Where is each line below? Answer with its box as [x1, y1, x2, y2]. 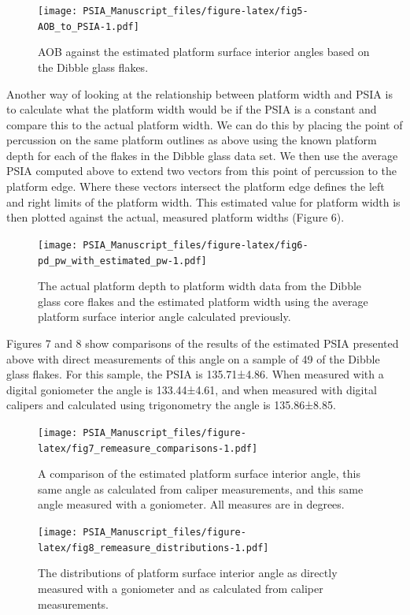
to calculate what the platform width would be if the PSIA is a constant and [6, 101, 377, 117]
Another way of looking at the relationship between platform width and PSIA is [6, 85, 393, 102]
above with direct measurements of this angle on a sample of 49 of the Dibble [6, 350, 380, 367]
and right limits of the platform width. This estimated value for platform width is [6, 193, 401, 210]
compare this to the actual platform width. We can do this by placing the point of [6, 116, 403, 132]
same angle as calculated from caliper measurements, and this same [38, 480, 364, 497]
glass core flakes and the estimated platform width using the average [38, 293, 368, 309]
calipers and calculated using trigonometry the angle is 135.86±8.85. [6, 397, 336, 413]
